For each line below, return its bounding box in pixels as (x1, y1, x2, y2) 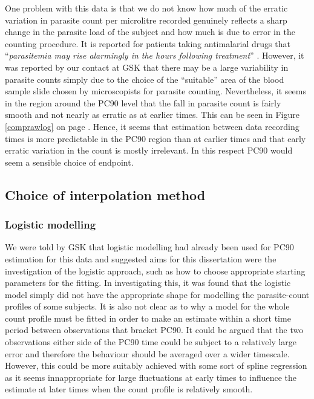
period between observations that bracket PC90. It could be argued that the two (5, 323, 304, 336)
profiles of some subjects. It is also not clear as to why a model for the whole (5, 300, 290, 313)
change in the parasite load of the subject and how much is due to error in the (5, 25, 295, 38)
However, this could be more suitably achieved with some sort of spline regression (5, 359, 307, 372)
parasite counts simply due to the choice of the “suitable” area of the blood (5, 73, 284, 85)
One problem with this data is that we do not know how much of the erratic (5, 2, 288, 14)
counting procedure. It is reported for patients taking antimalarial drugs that (5, 37, 290, 50)
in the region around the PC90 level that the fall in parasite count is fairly (5, 96, 281, 109)
